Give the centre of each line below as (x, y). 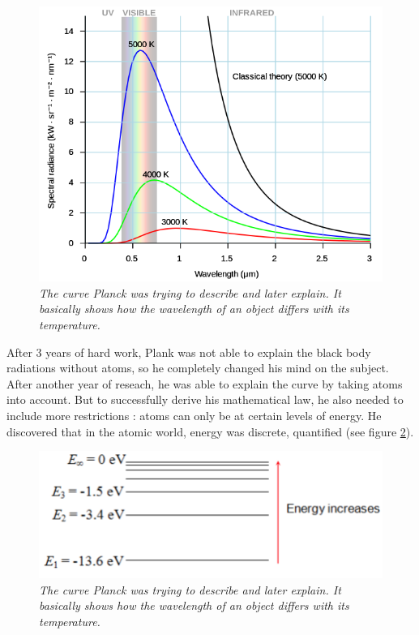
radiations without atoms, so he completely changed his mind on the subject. (198, 368)
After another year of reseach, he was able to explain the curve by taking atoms (205, 383)
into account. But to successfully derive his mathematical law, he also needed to (205, 399)
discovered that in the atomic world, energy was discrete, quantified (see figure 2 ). (210, 431)
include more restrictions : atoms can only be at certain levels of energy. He (194, 415)
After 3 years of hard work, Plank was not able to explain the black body (189, 352)
